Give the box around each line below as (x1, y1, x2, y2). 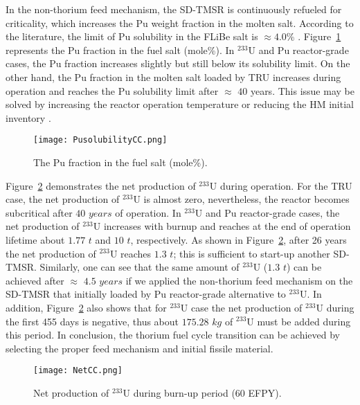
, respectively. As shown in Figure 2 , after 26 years (130, 232, 347, 246)
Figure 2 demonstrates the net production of (6, 178, 196, 192)
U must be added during (246, 314, 351, 328)
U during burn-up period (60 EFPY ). (123, 385, 282, 399)
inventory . (6, 110, 51, 125)
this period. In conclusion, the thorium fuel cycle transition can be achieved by (6, 327, 340, 342)
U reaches (109, 246, 152, 260)
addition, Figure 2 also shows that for (6, 300, 167, 314)
